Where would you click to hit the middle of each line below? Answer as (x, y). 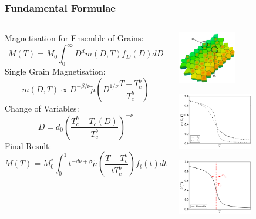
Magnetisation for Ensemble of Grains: (74, 38)
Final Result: (28, 145)
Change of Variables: (42, 108)
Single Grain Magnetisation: (55, 71)
